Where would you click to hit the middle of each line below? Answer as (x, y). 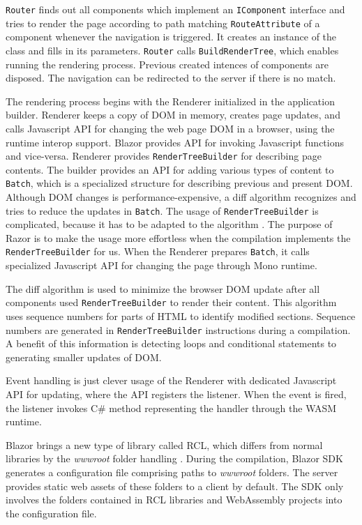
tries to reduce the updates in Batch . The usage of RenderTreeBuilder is (162, 210)
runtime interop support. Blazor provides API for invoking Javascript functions (175, 142)
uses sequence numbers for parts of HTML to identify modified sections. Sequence (181, 315)
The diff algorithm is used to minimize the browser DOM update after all (163, 288)
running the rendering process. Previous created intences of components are (167, 64)
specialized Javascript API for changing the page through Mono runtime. (161, 265)
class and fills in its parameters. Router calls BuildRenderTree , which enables (172, 50)
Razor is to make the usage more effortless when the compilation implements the (178, 237)
